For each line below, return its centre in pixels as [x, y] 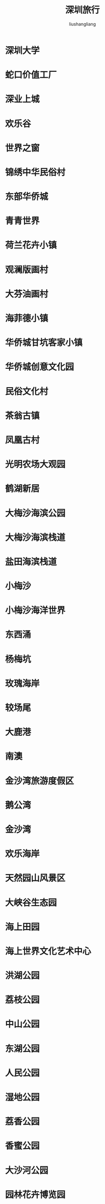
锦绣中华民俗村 [35, 172]
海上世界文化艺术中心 [48, 951]
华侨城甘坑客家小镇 [44, 343]
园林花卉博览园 [35, 1194]
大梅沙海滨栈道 [35, 537]
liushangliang [82, 24]
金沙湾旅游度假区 [40, 781]
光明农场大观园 [35, 465]
